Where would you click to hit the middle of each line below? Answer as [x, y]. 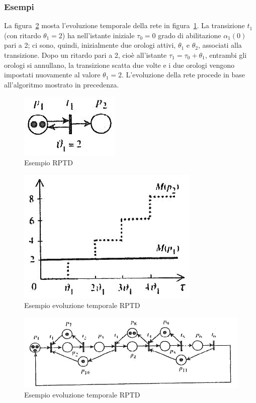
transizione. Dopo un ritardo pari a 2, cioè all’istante [86, 55]
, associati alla [220, 45]
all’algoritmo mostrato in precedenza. [62, 84]
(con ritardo [23, 35]
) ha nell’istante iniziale [98, 35]
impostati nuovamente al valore [52, 75]
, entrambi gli [226, 55]
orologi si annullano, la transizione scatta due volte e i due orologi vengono [119, 65]
